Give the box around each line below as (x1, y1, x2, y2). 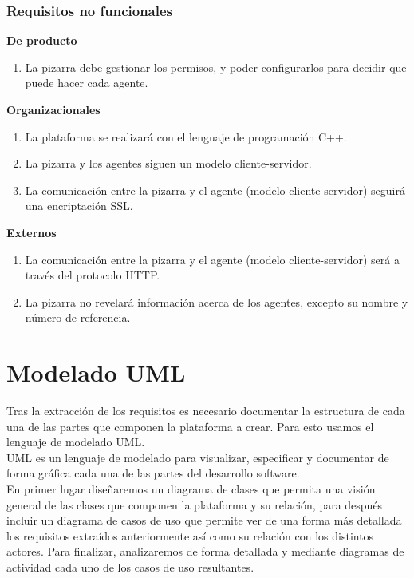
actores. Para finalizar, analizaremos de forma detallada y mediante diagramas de (6, 543, 404, 560)
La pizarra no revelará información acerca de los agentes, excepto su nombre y (25, 293, 408, 310)
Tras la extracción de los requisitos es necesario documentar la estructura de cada (6, 402, 405, 419)
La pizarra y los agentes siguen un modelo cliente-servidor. (25, 155, 312, 172)
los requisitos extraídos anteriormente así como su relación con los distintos (6, 527, 374, 544)
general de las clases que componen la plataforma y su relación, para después (6, 496, 383, 513)
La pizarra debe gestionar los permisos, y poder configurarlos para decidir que (25, 58, 407, 75)
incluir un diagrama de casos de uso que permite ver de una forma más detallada (6, 512, 402, 529)
